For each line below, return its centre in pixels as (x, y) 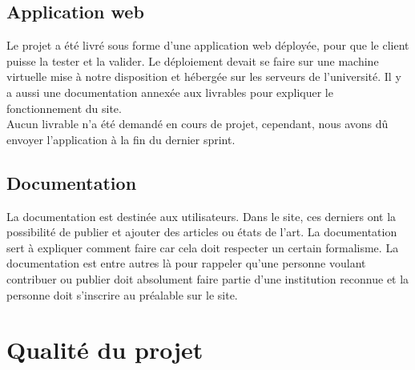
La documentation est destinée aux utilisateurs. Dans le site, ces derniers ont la (201, 216)
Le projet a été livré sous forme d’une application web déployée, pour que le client (208, 45)
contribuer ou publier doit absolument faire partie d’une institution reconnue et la (208, 278)
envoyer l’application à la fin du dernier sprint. (121, 139)
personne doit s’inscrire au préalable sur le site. (122, 294)
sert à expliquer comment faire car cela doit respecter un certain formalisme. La (203, 247)
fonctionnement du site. (64, 108)
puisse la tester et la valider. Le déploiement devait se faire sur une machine (193, 60)
